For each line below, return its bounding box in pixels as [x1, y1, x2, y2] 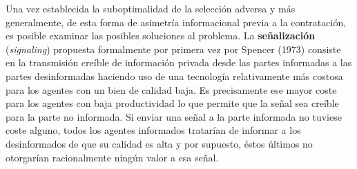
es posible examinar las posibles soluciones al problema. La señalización [6, 28, 316, 43]
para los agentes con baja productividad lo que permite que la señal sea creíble [6, 96, 339, 110]
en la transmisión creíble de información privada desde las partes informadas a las [6, 55, 352, 70]
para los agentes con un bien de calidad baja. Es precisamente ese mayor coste [6, 82, 337, 97]
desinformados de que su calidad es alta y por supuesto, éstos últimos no [6, 136, 313, 150]
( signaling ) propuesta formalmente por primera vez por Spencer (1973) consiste [6, 41, 341, 56]
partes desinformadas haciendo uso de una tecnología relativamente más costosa [6, 68, 343, 83]
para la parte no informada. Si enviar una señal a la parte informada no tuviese [6, 109, 342, 123]
